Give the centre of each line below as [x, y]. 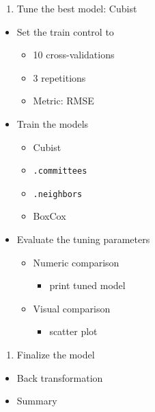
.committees [60, 171]
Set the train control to [65, 31]
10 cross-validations [74, 55]
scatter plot [73, 331]
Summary [37, 401]
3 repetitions [59, 77]
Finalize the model [56, 355]
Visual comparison [72, 308]
